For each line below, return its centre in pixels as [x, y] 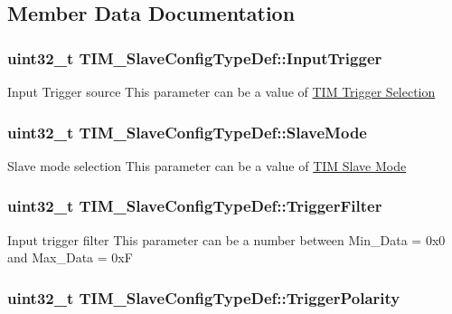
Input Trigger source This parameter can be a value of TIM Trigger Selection [221, 91]
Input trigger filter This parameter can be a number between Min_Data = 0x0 [226, 239]
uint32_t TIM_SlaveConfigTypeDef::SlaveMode [187, 132]
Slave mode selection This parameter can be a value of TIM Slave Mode [207, 165]
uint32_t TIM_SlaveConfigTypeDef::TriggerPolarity [204, 297]
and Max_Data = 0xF [70, 257]
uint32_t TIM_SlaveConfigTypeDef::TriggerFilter [195, 206]
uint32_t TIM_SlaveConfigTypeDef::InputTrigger [195, 57]
